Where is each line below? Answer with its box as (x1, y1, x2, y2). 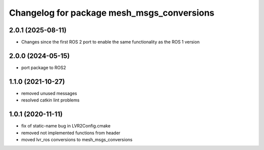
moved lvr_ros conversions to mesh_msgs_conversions (21, 136, 133, 142)
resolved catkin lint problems (21, 97, 80, 103)
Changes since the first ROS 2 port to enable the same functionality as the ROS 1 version (21, 39, 200, 45)
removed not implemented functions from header (21, 130, 121, 136)
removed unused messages (21, 90, 77, 96)
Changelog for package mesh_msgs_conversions (9, 7, 215, 18)
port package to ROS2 (21, 64, 66, 71)
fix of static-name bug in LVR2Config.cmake (21, 123, 111, 129)
